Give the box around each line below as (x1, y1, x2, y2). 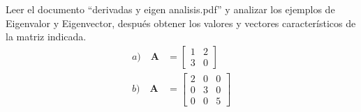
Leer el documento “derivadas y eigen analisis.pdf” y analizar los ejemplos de (6, 2, 335, 16)
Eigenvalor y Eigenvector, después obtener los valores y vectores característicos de (6, 15, 356, 30)
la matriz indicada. (6, 29, 87, 44)
